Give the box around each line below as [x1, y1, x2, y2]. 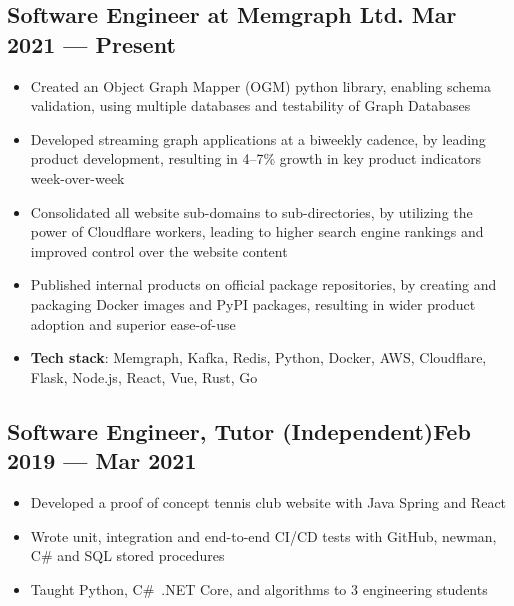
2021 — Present [7, 28, 176, 59]
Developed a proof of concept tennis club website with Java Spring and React [30, 491, 507, 512]
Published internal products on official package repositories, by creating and [30, 274, 497, 295]
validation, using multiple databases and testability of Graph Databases [30, 95, 471, 116]
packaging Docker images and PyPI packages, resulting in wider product [30, 293, 476, 314]
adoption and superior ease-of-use [30, 313, 236, 334]
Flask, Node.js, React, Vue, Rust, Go [30, 366, 258, 387]
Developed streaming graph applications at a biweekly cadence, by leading [30, 128, 486, 149]
